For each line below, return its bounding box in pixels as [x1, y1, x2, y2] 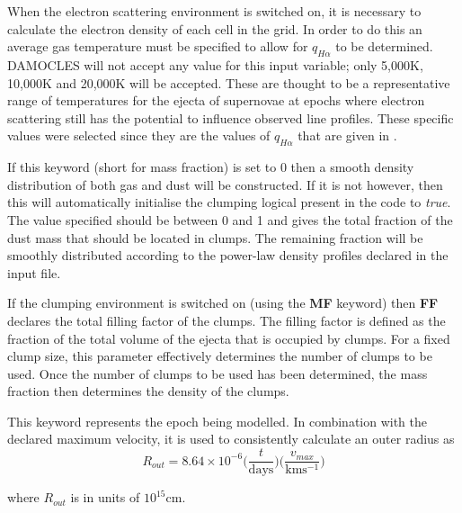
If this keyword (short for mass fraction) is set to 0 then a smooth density [7, 157, 414, 176]
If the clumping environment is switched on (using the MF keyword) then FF [7, 293, 439, 312]
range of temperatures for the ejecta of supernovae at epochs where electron [7, 91, 425, 110]
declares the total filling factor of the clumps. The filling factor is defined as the [7, 310, 446, 329]
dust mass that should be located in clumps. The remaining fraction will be [7, 228, 423, 247]
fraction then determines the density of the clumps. [7, 382, 289, 400]
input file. [7, 263, 61, 282]
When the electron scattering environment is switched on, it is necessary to [7, 2, 422, 20]
